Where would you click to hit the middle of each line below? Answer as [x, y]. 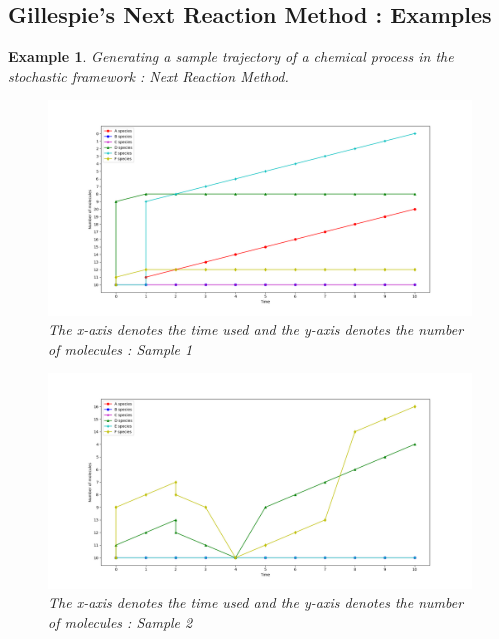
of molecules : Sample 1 [120, 348]
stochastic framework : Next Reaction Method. [148, 75]
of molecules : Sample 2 [120, 621]
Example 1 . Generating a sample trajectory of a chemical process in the [231, 56]
